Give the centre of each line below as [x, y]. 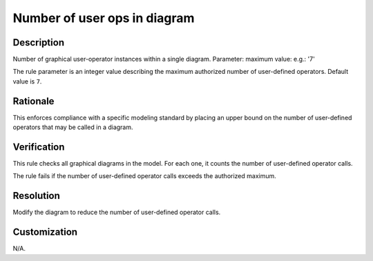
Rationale [34, 101]
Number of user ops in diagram [104, 18]
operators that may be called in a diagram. [73, 127]
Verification [39, 147]
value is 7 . [27, 81]
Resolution [36, 196]
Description [39, 42]
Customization [45, 232]
